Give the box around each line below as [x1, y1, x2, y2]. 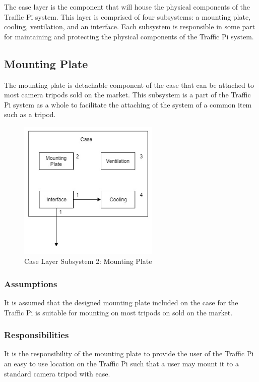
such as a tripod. [4, 109, 56, 120]
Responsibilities [4, 329, 69, 341]
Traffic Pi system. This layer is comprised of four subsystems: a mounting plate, [4, 11, 251, 22]
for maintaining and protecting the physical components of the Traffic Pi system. [4, 31, 254, 41]
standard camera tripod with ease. [4, 368, 110, 378]
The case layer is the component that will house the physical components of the [4, 2, 250, 12]
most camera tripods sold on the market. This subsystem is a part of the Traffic [4, 89, 251, 100]
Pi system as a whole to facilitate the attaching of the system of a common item [4, 99, 252, 110]
